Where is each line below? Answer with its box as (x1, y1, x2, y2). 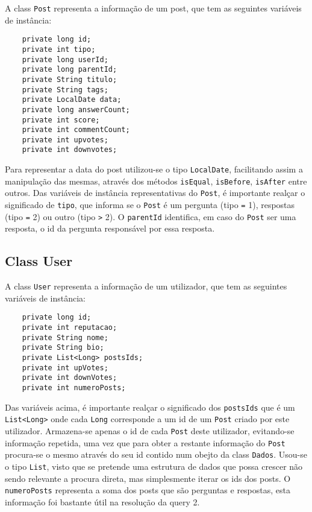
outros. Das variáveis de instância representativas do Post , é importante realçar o (5, 186, 305, 199)
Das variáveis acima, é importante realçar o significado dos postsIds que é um (5, 400, 295, 413)
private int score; (22, 115, 100, 124)
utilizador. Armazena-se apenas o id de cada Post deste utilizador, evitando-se (5, 425, 295, 437)
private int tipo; (22, 45, 96, 54)
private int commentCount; (22, 125, 130, 134)
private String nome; (22, 333, 108, 342)
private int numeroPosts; (22, 384, 126, 393)
